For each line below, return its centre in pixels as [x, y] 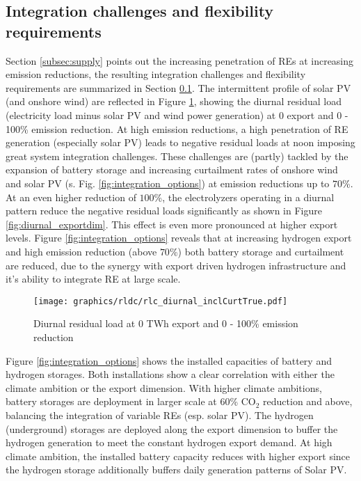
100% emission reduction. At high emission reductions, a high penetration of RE [177, 128]
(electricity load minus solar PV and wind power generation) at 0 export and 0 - [177, 115]
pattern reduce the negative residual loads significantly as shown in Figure [164, 211]
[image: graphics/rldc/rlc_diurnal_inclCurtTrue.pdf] [161, 301]
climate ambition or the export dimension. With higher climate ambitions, [164, 387]
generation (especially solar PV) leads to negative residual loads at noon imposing [180, 142]
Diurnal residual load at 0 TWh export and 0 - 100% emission [166, 323]
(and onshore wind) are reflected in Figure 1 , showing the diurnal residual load [174, 101]
